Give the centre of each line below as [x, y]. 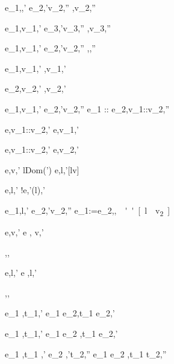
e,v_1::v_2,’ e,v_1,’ [42, 129]
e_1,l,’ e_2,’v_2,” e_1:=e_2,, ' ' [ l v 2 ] [88, 211]
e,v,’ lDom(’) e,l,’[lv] [42, 169]
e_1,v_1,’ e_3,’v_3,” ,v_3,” [58, 27]
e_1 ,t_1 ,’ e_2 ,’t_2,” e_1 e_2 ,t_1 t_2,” [86, 353]
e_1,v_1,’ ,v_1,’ [36, 68]
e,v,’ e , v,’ [24, 232]
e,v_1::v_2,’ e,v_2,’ [42, 149]
